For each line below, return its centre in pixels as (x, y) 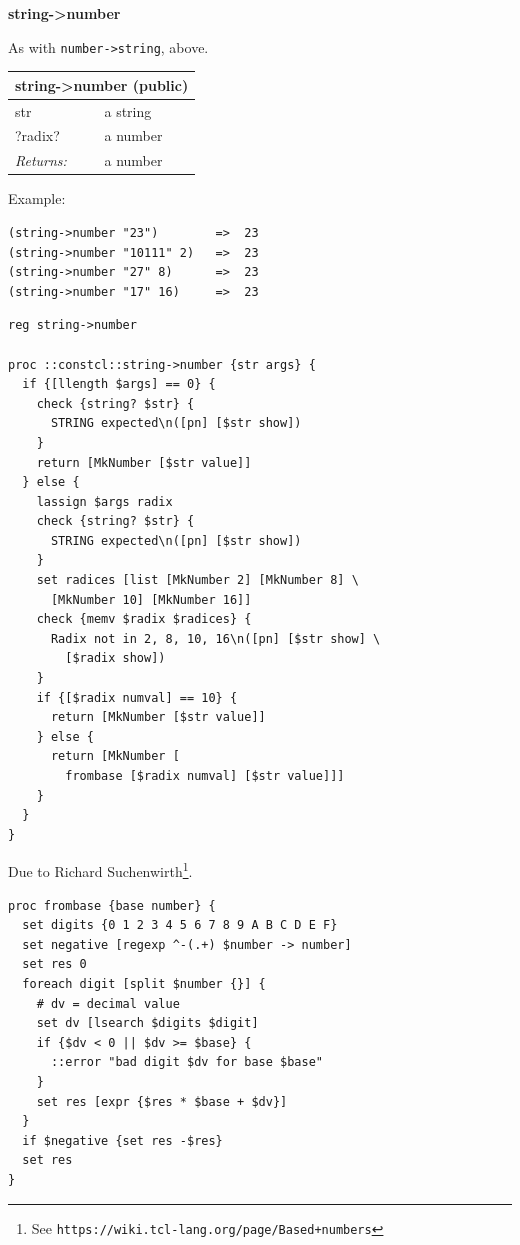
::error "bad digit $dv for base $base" (186, 1062)
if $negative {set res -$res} (122, 1140)
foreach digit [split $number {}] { (144, 984)
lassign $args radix (104, 501)
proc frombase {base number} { (112, 905)
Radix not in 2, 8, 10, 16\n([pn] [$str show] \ (215, 638)
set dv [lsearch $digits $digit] (147, 1023)
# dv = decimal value (108, 1003)
